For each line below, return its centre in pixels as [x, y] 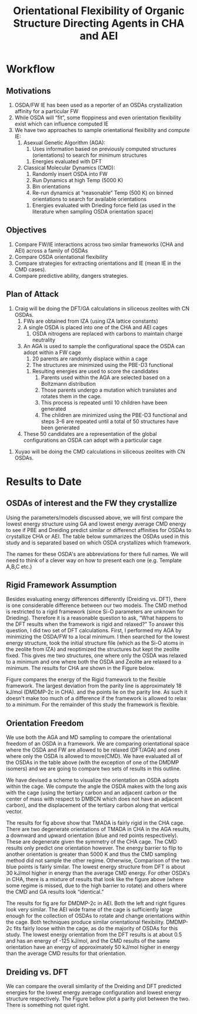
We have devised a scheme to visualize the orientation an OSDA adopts [93, 780]
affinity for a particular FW [46, 111]
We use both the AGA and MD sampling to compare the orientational [89, 737]
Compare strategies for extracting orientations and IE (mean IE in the [98, 263]
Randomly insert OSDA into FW [70, 174]
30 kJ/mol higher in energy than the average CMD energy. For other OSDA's [98, 873]
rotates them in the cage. [71, 396]
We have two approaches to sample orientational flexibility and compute [102, 130]
